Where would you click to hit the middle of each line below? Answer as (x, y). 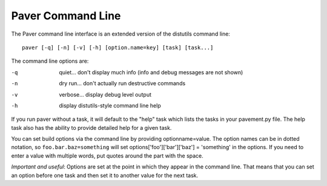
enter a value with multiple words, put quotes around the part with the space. (107, 156)
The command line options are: (50, 61)
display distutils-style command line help (110, 105)
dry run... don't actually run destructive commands (122, 83)
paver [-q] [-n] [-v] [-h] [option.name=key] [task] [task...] (118, 47)
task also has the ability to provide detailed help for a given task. (91, 127)
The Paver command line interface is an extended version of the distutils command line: (121, 34)
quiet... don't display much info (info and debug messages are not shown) (151, 72)
